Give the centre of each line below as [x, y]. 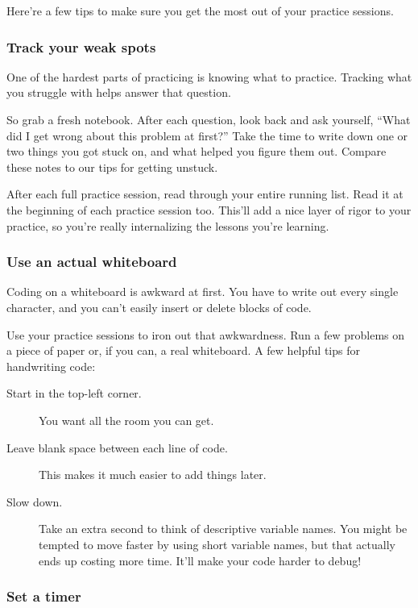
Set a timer [44, 596]
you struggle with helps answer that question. [119, 92]
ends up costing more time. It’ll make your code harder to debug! [200, 560]
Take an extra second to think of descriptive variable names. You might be [223, 529]
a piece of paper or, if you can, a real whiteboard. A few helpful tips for [183, 350]
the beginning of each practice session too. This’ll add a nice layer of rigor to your [209, 209]
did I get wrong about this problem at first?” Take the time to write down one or [207, 135]
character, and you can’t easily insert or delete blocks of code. [159, 307]
